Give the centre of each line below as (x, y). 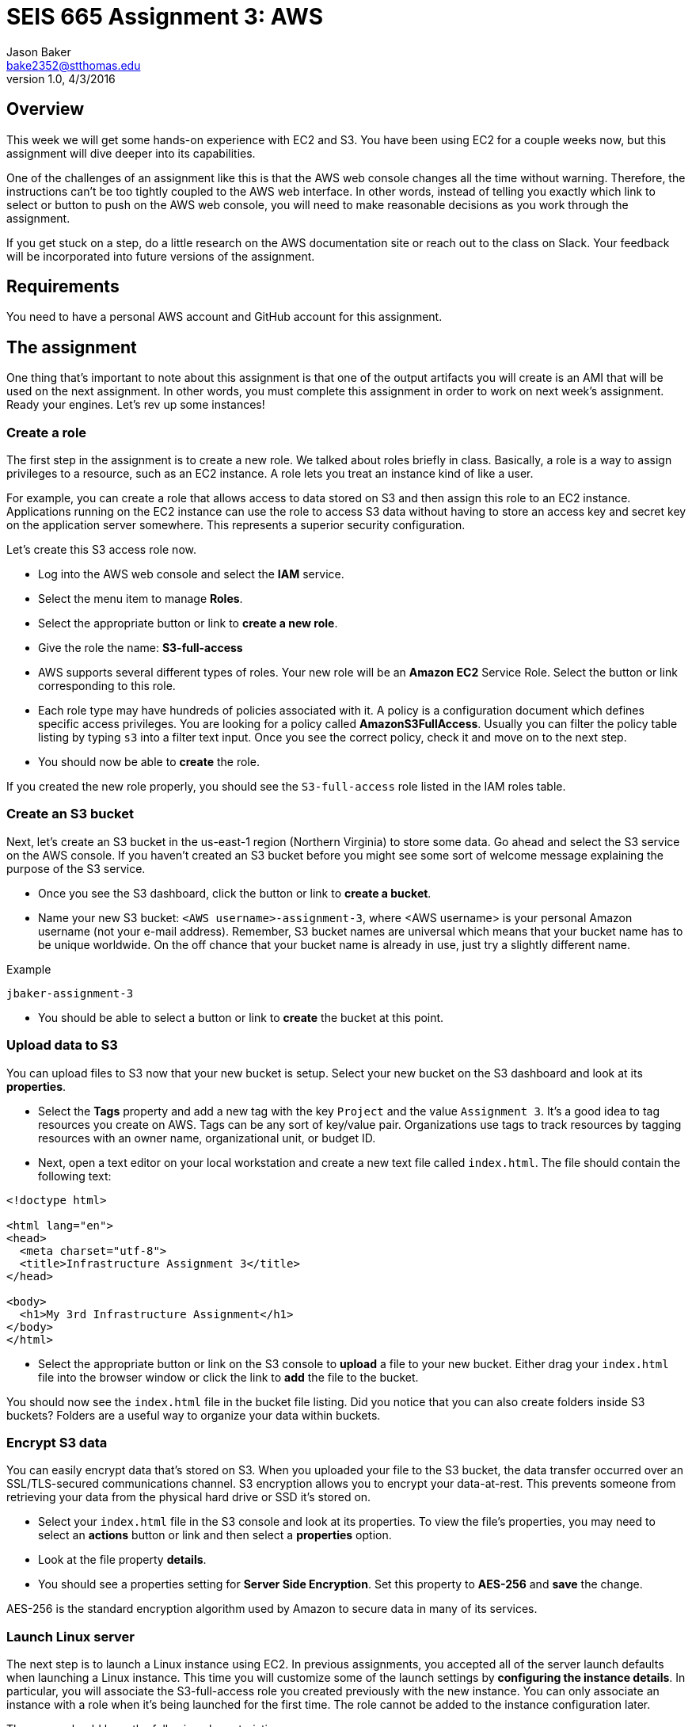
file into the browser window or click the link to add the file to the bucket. (228, 1377)
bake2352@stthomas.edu (74, 65)
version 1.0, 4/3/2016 (61, 78)
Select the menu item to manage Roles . (141, 599)
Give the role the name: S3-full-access (141, 648)
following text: (75, 1176)
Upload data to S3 (62, 1045)
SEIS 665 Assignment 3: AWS (165, 17)
